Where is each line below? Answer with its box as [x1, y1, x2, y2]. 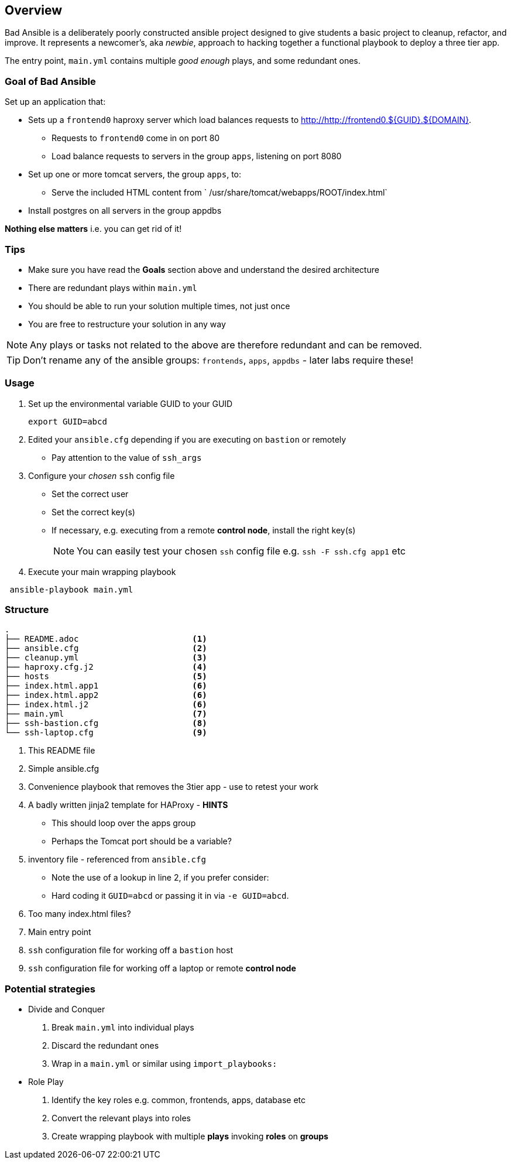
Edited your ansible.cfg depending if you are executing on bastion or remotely [28, 434, 347, 444]
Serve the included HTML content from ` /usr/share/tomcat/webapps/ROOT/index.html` [52, 187, 387, 198]
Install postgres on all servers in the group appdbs [28, 206, 222, 216]
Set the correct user [52, 488, 129, 499]
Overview [5, 3, 63, 18]
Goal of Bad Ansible [5, 75, 96, 87]
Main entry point [28, 927, 91, 937]
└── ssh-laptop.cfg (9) [5, 728, 207, 738]
